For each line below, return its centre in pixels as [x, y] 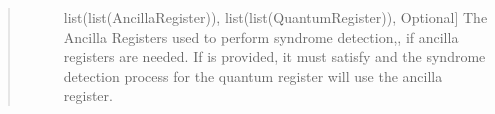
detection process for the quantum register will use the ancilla [253, 75]
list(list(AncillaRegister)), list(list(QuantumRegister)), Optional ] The [275, 17]
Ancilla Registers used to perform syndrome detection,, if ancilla [261, 36]
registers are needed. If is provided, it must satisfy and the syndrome [274, 56]
